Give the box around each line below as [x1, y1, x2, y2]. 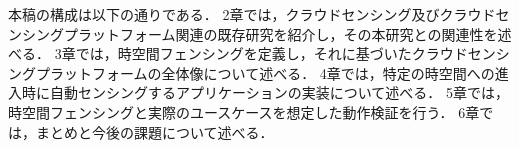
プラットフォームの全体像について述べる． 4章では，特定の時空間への [35, 62, 495, 83]
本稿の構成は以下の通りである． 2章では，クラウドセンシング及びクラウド [8, 4, 496, 24]
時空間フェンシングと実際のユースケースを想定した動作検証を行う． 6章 [8, 101, 480, 122]
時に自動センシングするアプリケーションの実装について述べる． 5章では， [21, 82, 509, 103]
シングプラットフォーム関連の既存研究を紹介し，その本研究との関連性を [21, 23, 498, 44]
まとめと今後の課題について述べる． [35, 121, 274, 142]
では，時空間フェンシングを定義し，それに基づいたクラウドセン [75, 43, 496, 64]
